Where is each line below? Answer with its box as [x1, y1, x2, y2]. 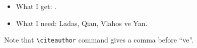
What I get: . [16, 1, 56, 11]
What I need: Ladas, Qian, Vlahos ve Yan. [16, 17, 148, 28]
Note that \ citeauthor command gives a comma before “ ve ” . [4, 34, 193, 45]
